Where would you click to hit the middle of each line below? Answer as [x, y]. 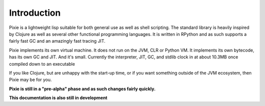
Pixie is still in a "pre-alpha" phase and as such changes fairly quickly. [82, 89]
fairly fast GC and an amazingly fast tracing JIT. [57, 41]
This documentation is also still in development [58, 98]
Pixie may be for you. [30, 80]
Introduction [35, 13]
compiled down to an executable [42, 64]
